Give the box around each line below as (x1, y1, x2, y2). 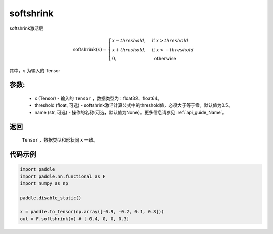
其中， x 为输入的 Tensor (9, 67, 61, 73)
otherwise (154, 56, 176, 61)
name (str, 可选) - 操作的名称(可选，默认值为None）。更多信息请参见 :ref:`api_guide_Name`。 (34, 109, 227, 115)
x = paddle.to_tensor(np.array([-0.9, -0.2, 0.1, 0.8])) (20, 209, 164, 215)
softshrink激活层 (9, 25, 44, 31)
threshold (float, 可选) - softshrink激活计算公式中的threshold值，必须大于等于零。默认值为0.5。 (34, 102, 233, 108)
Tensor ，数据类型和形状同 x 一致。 (22, 137, 98, 143)
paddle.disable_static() (20, 195, 82, 201)
